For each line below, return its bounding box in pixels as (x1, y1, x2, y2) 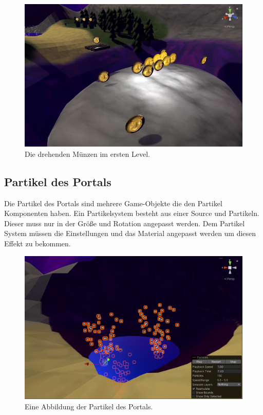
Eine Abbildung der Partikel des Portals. (25, 401, 153, 412)
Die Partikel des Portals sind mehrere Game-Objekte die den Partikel (4, 197, 222, 208)
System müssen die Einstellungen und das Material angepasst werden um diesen (4, 228, 256, 239)
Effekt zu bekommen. (4, 238, 71, 248)
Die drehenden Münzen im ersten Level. (25, 148, 150, 159)
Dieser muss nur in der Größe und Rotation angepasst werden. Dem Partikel (4, 218, 245, 228)
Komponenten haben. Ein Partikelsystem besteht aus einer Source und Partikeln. (4, 208, 259, 219)
